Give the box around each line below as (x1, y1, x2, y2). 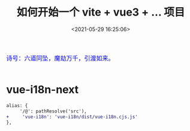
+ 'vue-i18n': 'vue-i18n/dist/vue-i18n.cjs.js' (6, 114, 138, 120)
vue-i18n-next (6, 83, 79, 96)
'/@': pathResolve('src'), (19, 108, 87, 114)
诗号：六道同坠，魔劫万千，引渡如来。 (6, 54, 115, 62)
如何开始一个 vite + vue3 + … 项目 (16, 5, 185, 19)
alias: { (6, 102, 28, 108)
